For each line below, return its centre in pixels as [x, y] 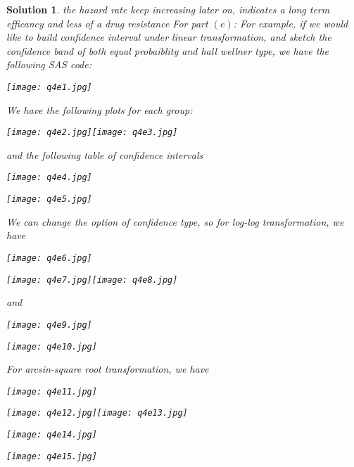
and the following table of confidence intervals [105, 154]
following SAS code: [49, 64]
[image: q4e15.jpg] [52, 456]
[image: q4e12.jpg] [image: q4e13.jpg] [97, 413]
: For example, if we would [291, 23]
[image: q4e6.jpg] [49, 258]
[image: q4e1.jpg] [49, 87]
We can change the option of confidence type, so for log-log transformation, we [175, 221]
